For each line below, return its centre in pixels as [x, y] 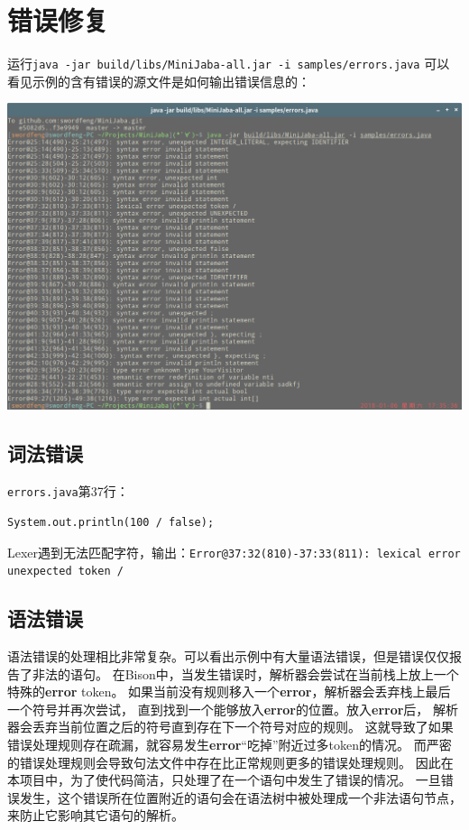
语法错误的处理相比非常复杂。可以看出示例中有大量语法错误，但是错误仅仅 [228, 656]
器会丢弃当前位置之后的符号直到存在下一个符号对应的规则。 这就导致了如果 [230, 727]
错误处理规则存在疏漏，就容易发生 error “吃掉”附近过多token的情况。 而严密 [230, 744]
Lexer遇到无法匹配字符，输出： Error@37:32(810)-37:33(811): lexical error [234, 552]
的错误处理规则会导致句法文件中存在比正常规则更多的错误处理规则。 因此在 [230, 762]
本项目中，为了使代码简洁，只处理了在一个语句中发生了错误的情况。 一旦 [224, 780]
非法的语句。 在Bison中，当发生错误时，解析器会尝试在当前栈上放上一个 [245, 673]
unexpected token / [65, 572]
